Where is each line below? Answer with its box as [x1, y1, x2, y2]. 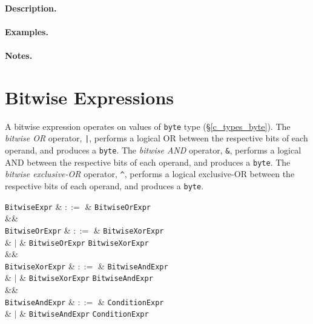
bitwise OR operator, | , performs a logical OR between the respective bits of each [5, 132, 308, 144]
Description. [5, 1, 57, 14]
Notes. [5, 49, 33, 61]
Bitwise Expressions [5, 84, 174, 109]
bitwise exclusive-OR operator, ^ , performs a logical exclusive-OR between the [5, 167, 295, 180]
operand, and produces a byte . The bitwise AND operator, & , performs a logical [5, 144, 301, 156]
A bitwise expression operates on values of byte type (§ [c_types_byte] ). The [5, 120, 291, 132]
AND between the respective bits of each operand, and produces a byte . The [5, 155, 291, 168]
